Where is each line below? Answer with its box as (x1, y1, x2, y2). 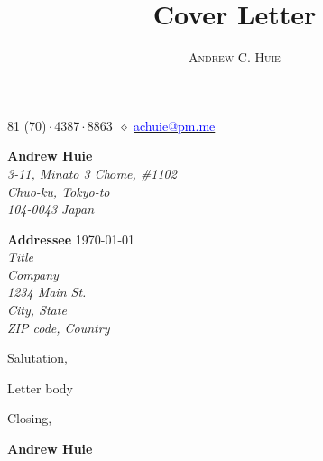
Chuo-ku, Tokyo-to (7, 181, 110, 200)
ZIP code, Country (7, 318, 110, 337)
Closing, (7, 409, 52, 428)
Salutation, (7, 348, 68, 367)
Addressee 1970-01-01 (7, 229, 135, 248)
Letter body (7, 378, 73, 397)
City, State (7, 300, 67, 319)
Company (7, 264, 59, 283)
